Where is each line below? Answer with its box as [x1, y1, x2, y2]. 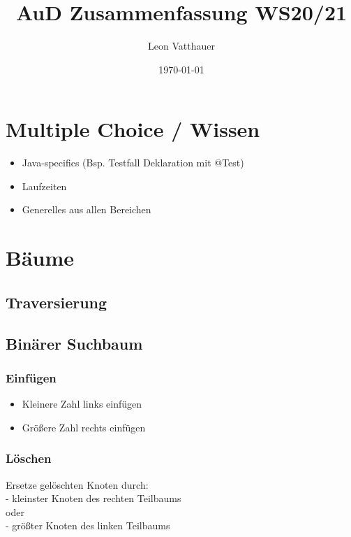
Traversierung [6, 291, 107, 313]
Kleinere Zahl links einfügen [22, 396, 142, 411]
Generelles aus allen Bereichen [22, 202, 151, 217]
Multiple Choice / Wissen [6, 115, 260, 143]
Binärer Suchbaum [6, 332, 143, 354]
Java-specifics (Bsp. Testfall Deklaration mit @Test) [22, 155, 244, 170]
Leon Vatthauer [148, 38, 215, 53]
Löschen [6, 450, 52, 467]
